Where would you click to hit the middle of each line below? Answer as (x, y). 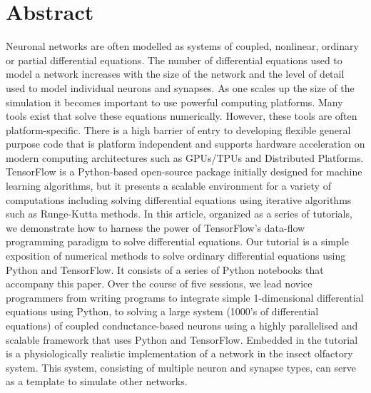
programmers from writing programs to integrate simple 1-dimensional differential (185, 297)
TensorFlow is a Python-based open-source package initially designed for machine (184, 172)
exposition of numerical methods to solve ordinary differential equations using (176, 256)
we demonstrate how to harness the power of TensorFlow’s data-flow (156, 227)
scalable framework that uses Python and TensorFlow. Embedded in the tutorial (182, 339)
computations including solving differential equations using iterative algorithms (179, 199)
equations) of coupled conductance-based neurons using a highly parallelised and (182, 325)
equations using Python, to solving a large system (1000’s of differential (162, 311)
